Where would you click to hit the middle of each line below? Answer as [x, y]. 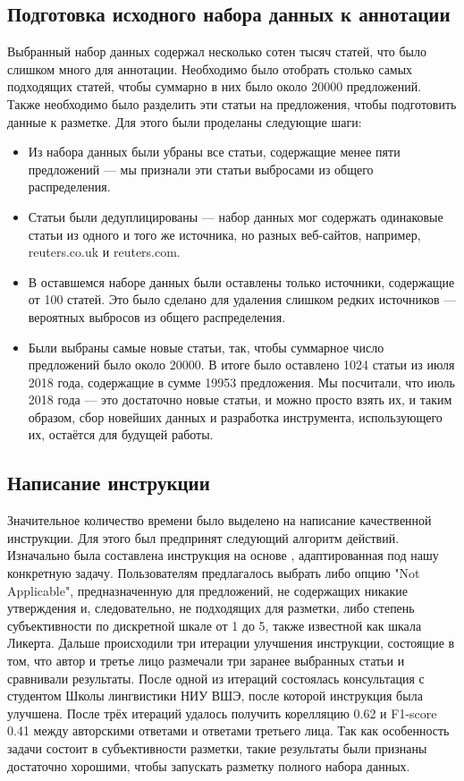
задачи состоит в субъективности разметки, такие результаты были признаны [217, 748]
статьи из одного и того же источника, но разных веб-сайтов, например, [224, 234]
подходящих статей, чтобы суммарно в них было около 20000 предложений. [215, 86]
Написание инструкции [109, 483]
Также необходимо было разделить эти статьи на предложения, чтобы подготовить [232, 103]
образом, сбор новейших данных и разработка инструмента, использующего [235, 416]
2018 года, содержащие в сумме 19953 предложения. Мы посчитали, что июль [241, 382]
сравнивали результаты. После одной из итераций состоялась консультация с [216, 678]
